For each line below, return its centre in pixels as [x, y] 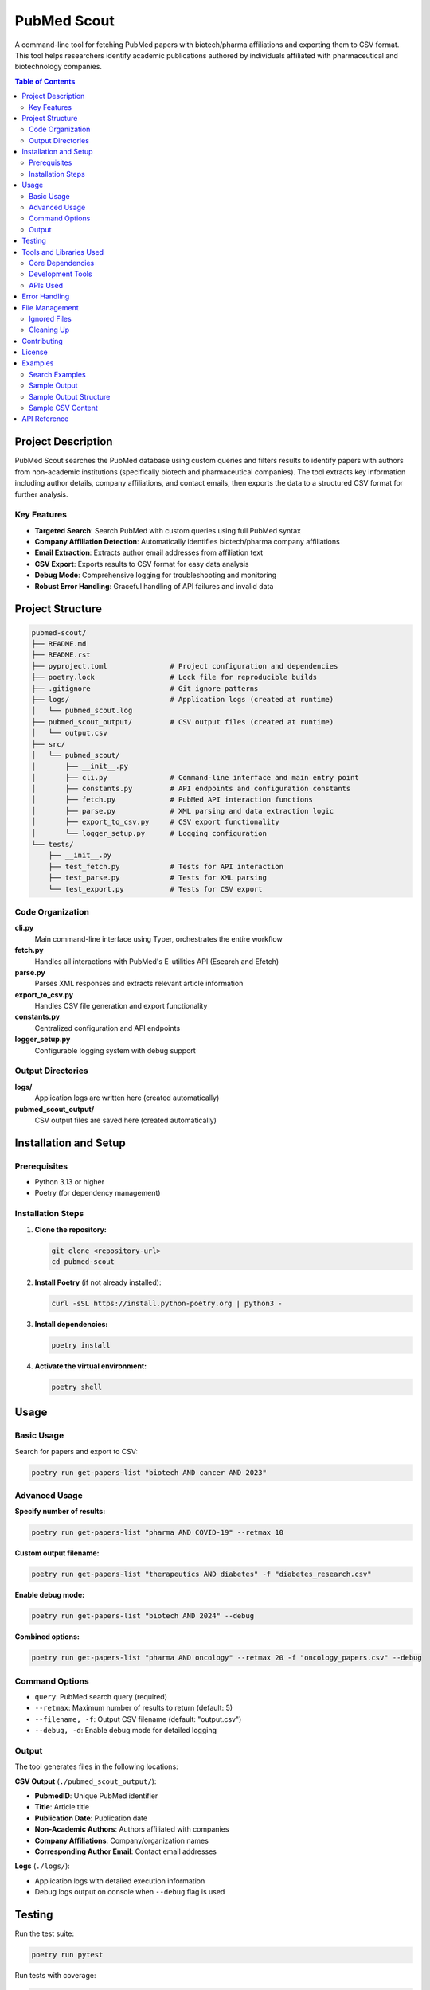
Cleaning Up [49, 330]
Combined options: [47, 1637]
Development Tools [61, 274]
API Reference [45, 419]
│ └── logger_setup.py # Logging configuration [149, 833]
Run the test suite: [45, 1933]
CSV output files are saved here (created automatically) [125, 1120]
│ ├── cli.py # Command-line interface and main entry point [195, 777]
